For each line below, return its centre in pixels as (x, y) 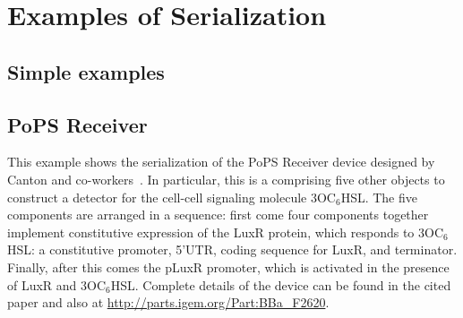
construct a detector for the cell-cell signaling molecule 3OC (171, 197)
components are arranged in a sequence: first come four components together (218, 215)
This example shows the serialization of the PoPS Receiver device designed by (221, 162)
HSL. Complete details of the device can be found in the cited (281, 284)
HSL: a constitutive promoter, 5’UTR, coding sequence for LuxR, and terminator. (232, 249)
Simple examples (86, 71)
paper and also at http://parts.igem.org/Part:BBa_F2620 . (168, 302)
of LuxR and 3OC (57, 284)
